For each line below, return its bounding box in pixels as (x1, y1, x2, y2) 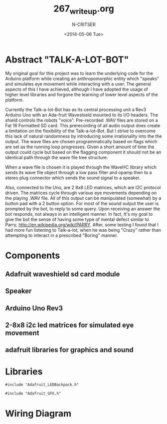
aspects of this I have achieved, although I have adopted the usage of (5, 86, 149, 93)
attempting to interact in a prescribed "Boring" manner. (5, 232, 118, 238)
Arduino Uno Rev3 (5, 304, 63, 312)
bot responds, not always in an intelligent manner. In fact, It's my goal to (5, 211, 153, 217)
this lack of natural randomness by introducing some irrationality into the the (5, 133, 162, 139)
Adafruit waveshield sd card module (5, 270, 120, 278)
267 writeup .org (53, 3, 115, 16)
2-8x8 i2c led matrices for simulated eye (5, 321, 134, 329)
